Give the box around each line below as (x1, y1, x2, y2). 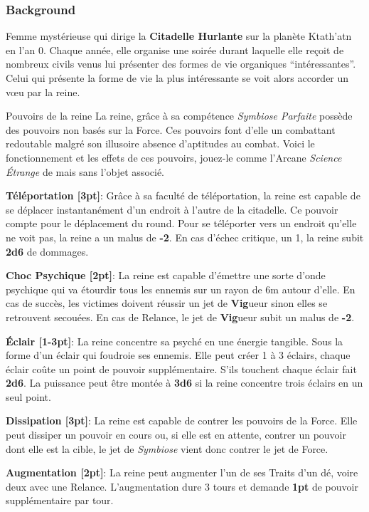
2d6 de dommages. (6, 244, 89, 258)
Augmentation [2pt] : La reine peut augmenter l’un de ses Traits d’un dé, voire (6, 465, 358, 480)
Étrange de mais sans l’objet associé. (6, 164, 164, 179)
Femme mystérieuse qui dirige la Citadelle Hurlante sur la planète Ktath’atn (6, 28, 352, 43)
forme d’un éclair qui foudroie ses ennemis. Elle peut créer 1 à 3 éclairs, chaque (6, 348, 351, 362)
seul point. (6, 389, 51, 404)
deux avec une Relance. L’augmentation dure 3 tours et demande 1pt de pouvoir (6, 479, 358, 493)
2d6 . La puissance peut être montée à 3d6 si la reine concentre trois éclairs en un (6, 375, 363, 390)
